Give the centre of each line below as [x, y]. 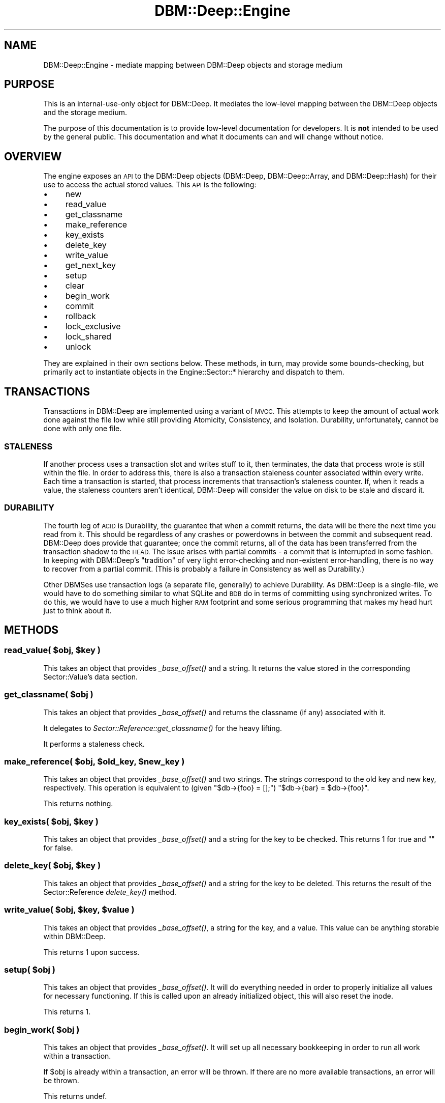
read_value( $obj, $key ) [52, 650]
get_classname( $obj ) [49, 695]
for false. [58, 848]
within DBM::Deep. [74, 936]
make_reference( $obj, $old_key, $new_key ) [94, 761]
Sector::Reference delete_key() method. [110, 892]
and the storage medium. [85, 112]
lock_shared [88, 337]
